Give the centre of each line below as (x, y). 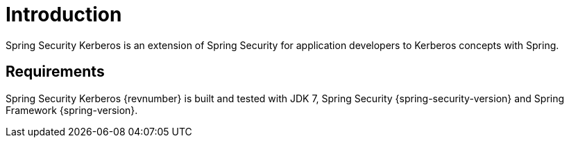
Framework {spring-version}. (72, 110)
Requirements (55, 72)
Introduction (64, 15)
